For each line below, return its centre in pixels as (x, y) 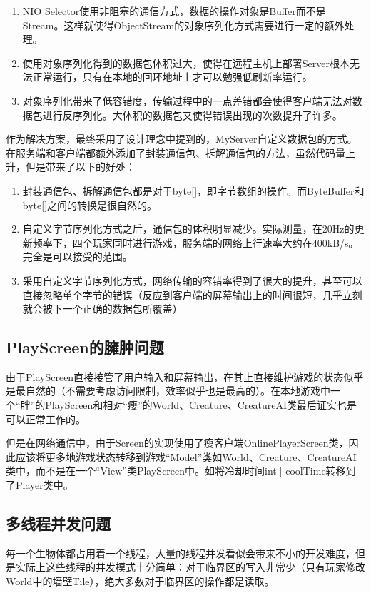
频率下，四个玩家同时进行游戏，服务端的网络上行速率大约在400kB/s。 (195, 242)
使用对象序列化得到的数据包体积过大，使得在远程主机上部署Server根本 (186, 62)
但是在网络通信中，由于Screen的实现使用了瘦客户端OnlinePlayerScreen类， (177, 443)
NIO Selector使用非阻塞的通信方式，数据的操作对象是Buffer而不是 (174, 11)
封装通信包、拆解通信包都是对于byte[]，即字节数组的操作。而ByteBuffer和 (193, 190)
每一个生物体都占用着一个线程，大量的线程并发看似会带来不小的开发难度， (181, 553)
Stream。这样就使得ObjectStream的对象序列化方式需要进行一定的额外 (183, 25)
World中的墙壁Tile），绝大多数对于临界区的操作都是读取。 (140, 581)
